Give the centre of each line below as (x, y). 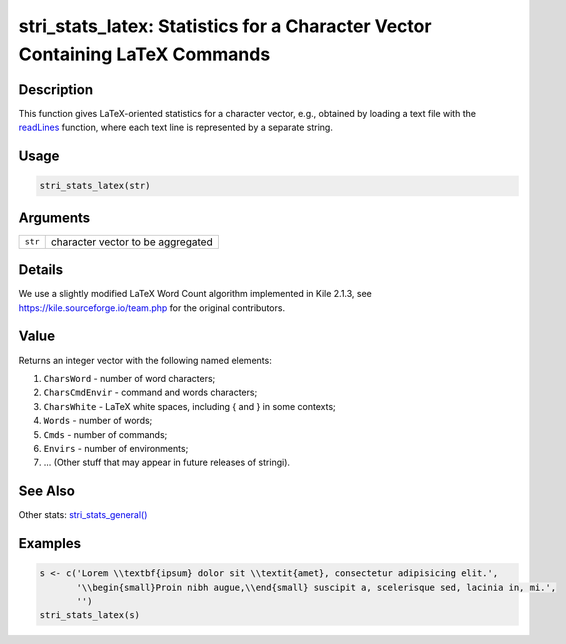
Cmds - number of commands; (105, 434)
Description (56, 89)
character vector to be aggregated (132, 242)
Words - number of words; (98, 421)
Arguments (54, 217)
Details (41, 270)
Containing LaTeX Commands (144, 54)
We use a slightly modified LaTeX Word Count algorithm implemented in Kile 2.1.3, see (195, 294)
